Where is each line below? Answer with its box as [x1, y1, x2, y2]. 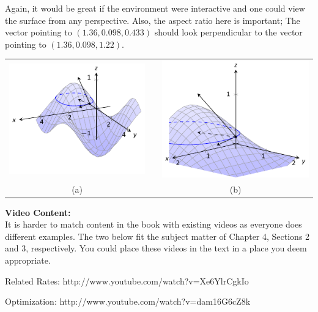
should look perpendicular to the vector [154, 26, 303, 39]
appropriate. [5, 254, 51, 266]
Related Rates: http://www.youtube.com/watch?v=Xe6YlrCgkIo [5, 274, 249, 287]
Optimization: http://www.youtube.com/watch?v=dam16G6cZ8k [5, 295, 251, 308]
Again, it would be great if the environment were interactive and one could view [5, 2, 305, 14]
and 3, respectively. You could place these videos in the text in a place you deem [5, 242, 307, 254]
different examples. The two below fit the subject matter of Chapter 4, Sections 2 [5, 229, 310, 242]
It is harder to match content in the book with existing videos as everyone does [5, 218, 302, 231]
